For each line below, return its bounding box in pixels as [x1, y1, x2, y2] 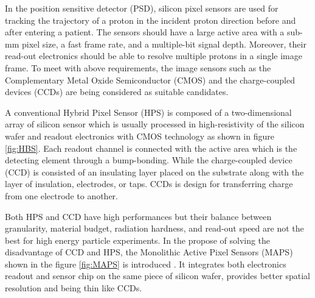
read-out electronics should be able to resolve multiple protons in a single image [5, 49, 302, 62]
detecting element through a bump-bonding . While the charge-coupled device [5, 154, 292, 166]
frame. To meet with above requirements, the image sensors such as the [5, 61, 271, 74]
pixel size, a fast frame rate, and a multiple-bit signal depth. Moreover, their [21, 37, 306, 50]
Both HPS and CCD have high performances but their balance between [5, 210, 272, 222]
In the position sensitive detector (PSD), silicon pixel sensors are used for [5, 2, 279, 14]
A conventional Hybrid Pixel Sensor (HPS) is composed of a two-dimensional [5, 105, 292, 118]
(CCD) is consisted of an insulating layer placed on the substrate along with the [5, 165, 304, 178]
